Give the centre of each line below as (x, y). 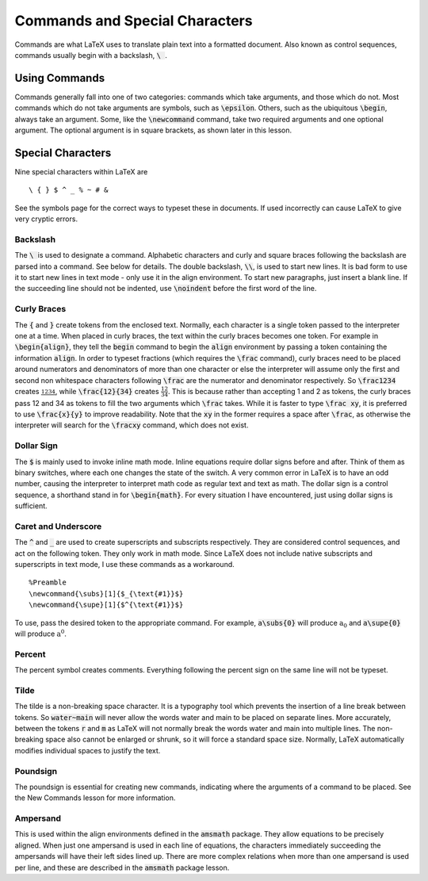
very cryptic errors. (46, 219)
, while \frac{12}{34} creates (107, 391)
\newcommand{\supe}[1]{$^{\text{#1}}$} (106, 605)
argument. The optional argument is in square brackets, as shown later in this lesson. (153, 130)
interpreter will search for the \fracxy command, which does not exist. (132, 425)
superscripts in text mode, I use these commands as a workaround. (125, 564)
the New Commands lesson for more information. (95, 798)
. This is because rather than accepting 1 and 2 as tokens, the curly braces (289, 391)
